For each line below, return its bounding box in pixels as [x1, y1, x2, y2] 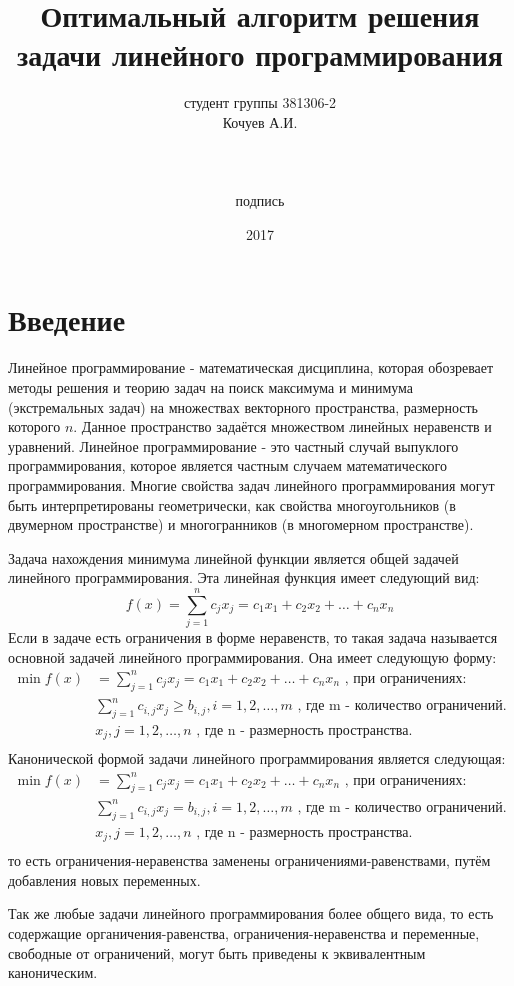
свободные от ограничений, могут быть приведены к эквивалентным [8, 942, 426, 963]
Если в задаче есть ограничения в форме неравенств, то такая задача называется [8, 627, 498, 648]
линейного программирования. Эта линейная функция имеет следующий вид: [8, 567, 480, 588]
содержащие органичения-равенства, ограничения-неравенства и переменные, [8, 922, 480, 943]
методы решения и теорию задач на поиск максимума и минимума [8, 377, 414, 397]
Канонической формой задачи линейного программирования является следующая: [8, 748, 506, 769]
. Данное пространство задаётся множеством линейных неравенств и [73, 416, 492, 437]
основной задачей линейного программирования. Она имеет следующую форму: [8, 646, 497, 667]
